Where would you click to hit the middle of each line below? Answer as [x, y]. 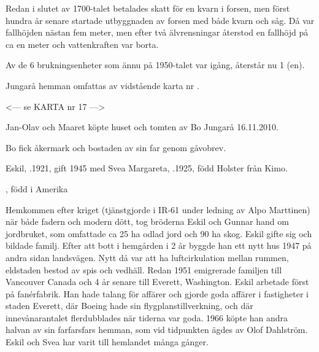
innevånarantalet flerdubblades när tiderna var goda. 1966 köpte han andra [147, 317]
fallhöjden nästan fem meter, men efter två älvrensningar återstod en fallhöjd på [157, 32]
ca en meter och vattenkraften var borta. [82, 44]
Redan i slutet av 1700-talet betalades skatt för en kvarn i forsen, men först [148, 8]
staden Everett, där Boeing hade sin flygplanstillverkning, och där [129, 306]
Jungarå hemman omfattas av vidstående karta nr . [102, 85]
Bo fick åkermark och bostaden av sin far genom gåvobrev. [116, 147]
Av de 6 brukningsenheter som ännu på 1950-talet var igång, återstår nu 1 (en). [155, 65]
